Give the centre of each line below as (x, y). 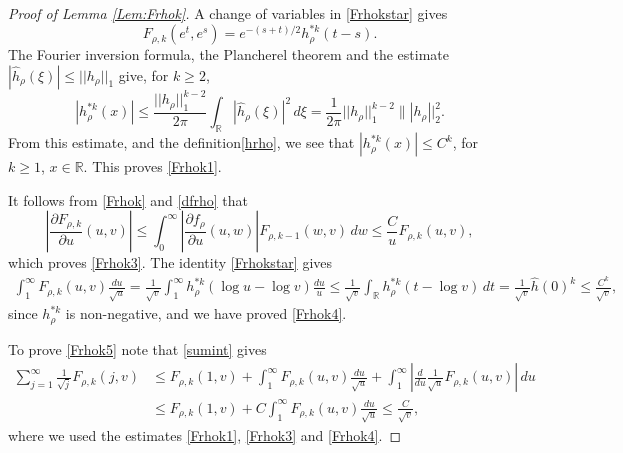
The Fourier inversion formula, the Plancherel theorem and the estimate (228, 54)
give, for (143, 74)
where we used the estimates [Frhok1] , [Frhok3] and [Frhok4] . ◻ (205, 434)
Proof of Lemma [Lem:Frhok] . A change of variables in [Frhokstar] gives (228, 13)
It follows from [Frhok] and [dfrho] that (128, 199)
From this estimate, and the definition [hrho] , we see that (181, 142)
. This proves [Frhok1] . (152, 166)
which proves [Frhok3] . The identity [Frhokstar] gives (170, 262)
